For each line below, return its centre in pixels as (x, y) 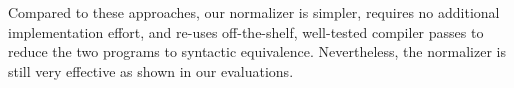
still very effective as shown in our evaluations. (151, 70)
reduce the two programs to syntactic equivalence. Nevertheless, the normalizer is (257, 51)
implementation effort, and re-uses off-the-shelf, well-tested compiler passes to (246, 31)
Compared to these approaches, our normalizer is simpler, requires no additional (254, 12)
